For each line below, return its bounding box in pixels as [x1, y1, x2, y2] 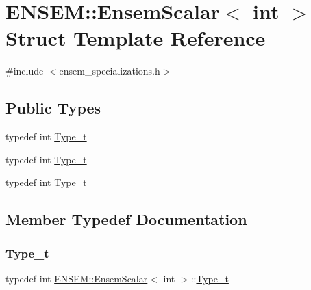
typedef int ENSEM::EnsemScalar [5, 271, 148, 285]
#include [5, 64, 44, 78]
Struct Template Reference [5, 24, 266, 52]
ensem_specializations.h [59, 64, 160, 78]
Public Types [5, 97, 101, 118]
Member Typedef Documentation [5, 209, 247, 230]
